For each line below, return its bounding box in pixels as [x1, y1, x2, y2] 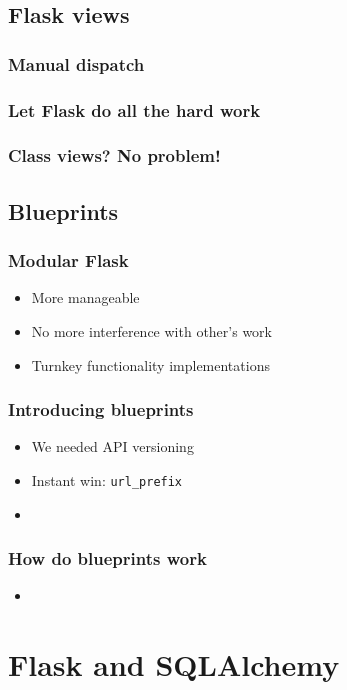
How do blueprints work [8, 546, 207, 571]
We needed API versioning [31, 436, 194, 457]
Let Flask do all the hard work [8, 97, 261, 122]
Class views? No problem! [8, 143, 221, 168]
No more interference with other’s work [31, 320, 272, 341]
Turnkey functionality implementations [31, 354, 270, 375]
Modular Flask [8, 248, 129, 273]
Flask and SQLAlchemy [8, 644, 340, 685]
